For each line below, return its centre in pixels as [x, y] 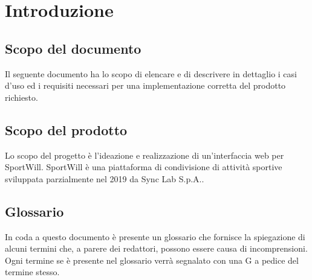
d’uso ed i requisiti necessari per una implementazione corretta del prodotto [145, 85]
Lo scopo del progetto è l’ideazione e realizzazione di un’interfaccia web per [145, 155]
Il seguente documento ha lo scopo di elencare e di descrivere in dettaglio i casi [151, 73]
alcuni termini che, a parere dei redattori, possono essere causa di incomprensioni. [156, 248]
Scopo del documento [73, 48]
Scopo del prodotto [66, 129]
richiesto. [21, 97]
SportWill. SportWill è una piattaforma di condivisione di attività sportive [144, 167]
